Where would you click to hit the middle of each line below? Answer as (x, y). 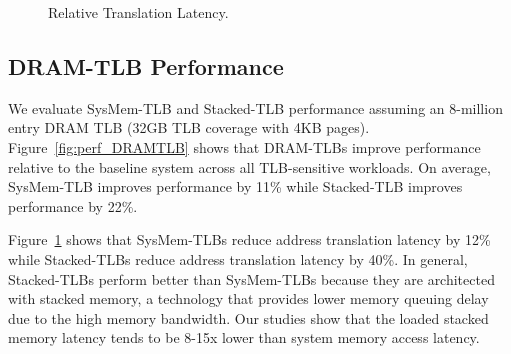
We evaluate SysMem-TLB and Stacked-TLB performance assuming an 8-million (255, 107)
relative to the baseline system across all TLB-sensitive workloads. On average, (249, 166)
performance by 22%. (73, 205)
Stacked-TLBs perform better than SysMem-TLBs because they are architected (251, 278)
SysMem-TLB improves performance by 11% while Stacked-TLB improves (235, 186)
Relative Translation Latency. (138, 12)
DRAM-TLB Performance (146, 65)
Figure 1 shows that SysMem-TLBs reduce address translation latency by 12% (249, 239)
